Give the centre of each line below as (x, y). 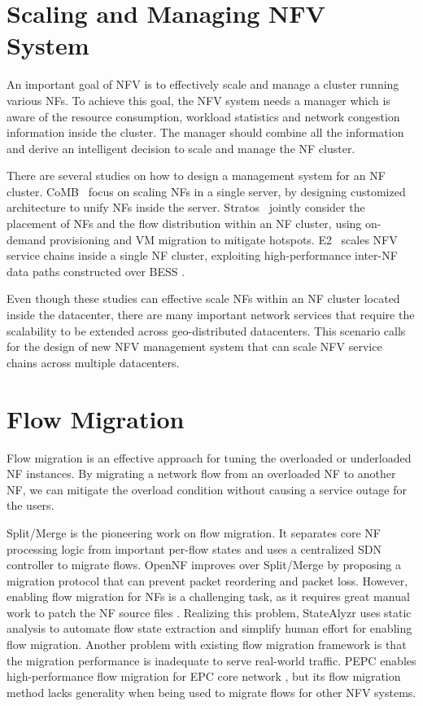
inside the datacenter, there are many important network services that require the (211, 315)
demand (26, 239)
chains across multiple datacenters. (93, 362)
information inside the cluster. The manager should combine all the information (205, 132)
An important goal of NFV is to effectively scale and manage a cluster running (203, 84)
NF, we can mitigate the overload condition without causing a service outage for (207, 489)
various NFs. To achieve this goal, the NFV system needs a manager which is (198, 100)
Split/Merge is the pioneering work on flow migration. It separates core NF (194, 532)
